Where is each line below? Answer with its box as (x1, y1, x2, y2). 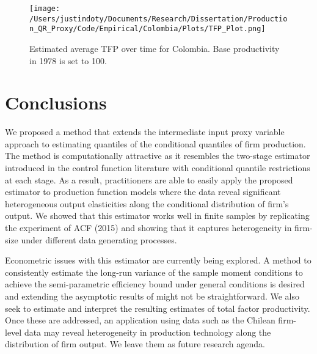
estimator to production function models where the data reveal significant (5, 185, 281, 198)
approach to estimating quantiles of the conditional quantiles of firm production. (5, 137, 306, 150)
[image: (29, 4, 60, 13)
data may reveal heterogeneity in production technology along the (24, 325, 271, 338)
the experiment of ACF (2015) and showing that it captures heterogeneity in (5, 221, 292, 234)
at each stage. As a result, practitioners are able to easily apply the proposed (5, 173, 293, 186)
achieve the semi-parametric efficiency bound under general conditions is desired (5, 278, 305, 290)
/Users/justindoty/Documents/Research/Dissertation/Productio (29, 14, 288, 23)
